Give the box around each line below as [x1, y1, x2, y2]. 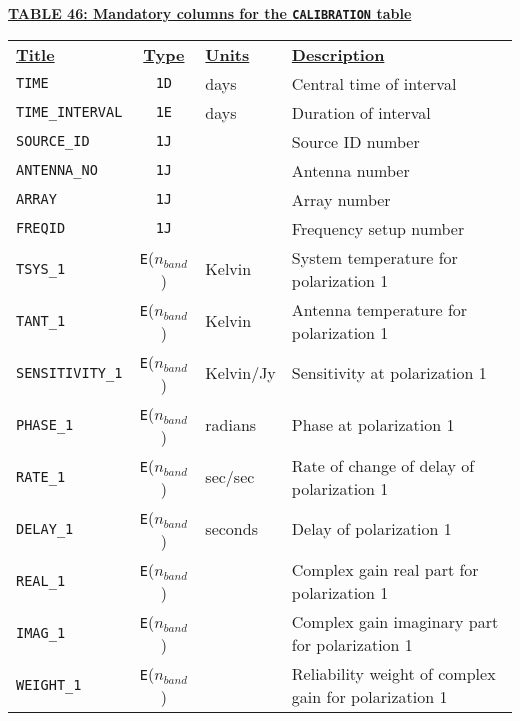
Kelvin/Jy [205, 361, 276, 385]
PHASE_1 [16, 416, 74, 433]
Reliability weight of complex [291, 661, 496, 685]
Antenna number [291, 158, 410, 182]
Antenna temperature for [291, 297, 468, 321]
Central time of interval [291, 71, 457, 95]
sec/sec [205, 465, 255, 489]
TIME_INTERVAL [16, 104, 123, 121]
